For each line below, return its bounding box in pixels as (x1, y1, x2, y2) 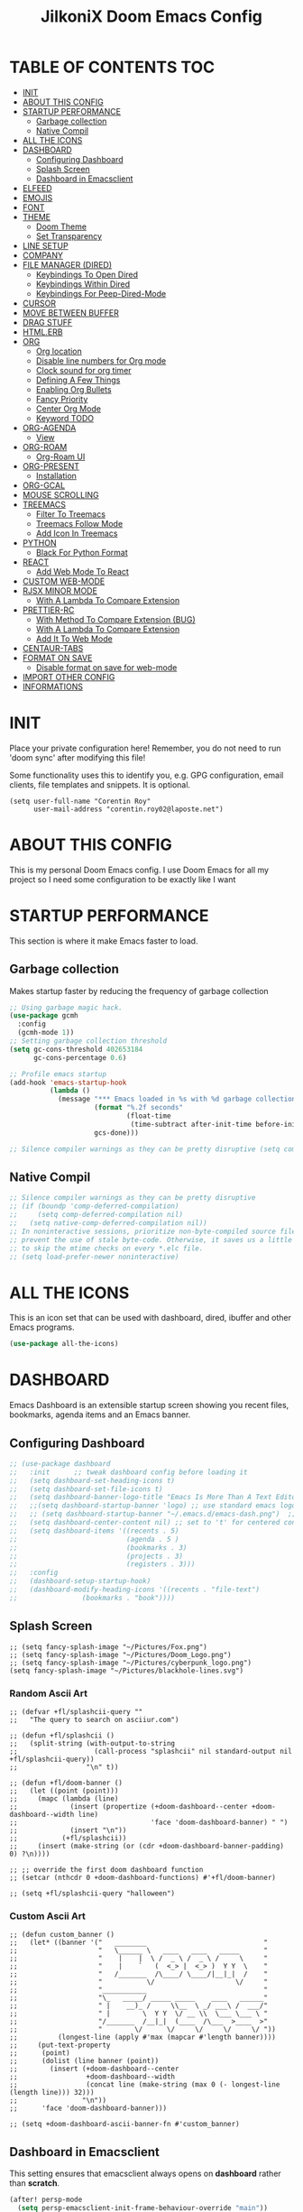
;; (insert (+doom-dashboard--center (9, 2064, 179, 2074)
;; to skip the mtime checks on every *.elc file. (9, 1243, 204, 1253)
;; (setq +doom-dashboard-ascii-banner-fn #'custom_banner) (9, 2120, 241, 2129)
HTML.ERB (22, 327, 63, 337)
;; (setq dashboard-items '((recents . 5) (9, 1526, 179, 1535)
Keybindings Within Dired (35, 278, 131, 290)
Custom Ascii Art (9, 1910, 86, 1922)
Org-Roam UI (35, 451, 86, 462)
